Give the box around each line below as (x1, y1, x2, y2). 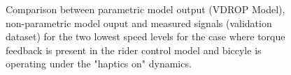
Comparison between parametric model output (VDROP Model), (6, 2, 285, 16)
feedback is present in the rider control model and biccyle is (6, 42, 262, 57)
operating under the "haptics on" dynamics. (6, 56, 192, 71)
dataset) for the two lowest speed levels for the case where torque (6, 29, 285, 44)
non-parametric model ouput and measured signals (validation (6, 15, 272, 30)
